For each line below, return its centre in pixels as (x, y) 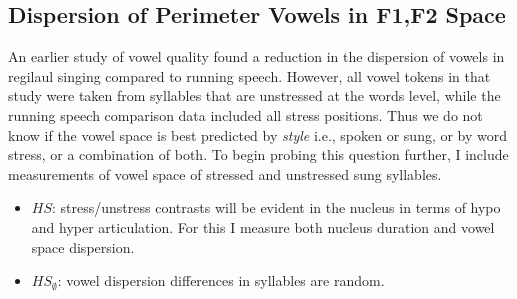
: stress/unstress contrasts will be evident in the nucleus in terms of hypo (276, 207)
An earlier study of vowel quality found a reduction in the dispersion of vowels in (256, 56)
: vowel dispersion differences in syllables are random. (221, 280)
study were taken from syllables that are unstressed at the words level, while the (254, 95)
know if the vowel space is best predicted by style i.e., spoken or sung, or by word (258, 134)
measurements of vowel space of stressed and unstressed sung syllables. (225, 173)
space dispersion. (83, 246)
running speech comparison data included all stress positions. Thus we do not (245, 114)
